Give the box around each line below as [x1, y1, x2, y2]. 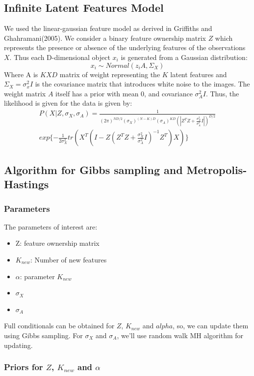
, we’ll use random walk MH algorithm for [117, 330, 244, 340]
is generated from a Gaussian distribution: [121, 52, 248, 62]
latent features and [170, 69, 227, 79]
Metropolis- [186, 162, 247, 177]
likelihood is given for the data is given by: [4, 98, 132, 108]
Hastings [4, 176, 49, 192]
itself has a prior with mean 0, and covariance [55, 88, 193, 98]
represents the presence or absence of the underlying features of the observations [4, 42, 246, 53]
